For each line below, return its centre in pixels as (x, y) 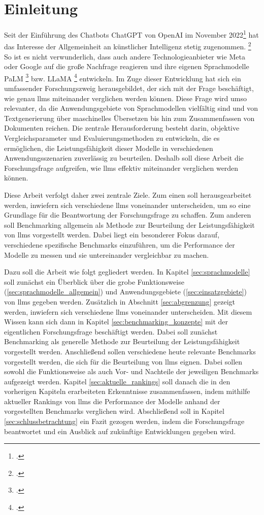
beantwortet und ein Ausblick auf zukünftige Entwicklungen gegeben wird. (120, 431)
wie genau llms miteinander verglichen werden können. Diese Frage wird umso (125, 98)
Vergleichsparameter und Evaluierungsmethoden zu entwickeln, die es (112, 138)
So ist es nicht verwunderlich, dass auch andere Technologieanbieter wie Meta (125, 56)
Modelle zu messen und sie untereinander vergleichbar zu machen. (107, 254)
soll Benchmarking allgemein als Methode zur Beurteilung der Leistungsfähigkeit (129, 224)
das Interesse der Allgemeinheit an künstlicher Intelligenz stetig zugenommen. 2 (128, 46)
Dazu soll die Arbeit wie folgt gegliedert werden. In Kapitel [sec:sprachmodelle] (127, 272)
